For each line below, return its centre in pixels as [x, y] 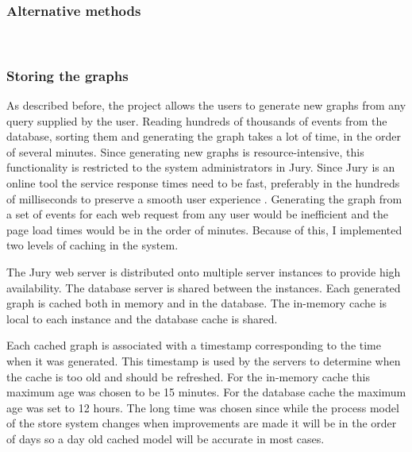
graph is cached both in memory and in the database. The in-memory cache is [197, 303]
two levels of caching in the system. [92, 245]
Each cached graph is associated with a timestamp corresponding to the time [194, 345]
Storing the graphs [67, 75]
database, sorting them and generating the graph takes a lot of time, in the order [204, 136]
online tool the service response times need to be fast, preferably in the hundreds [203, 183]
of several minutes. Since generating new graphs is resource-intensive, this [185, 151]
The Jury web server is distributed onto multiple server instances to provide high [204, 271]
